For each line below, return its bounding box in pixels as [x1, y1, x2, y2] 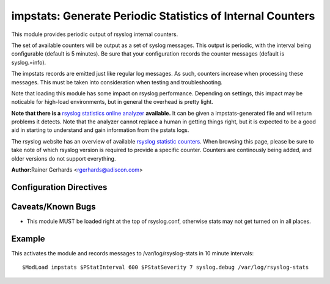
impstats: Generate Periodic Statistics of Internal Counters [11, 9, 315, 23]
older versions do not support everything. [11, 155, 116, 162]
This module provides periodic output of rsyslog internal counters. [11, 31, 178, 38]
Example [11, 233, 45, 244]
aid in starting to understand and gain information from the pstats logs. [11, 126, 189, 134]
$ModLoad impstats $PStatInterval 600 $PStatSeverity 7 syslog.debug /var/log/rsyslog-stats [22, 264, 309, 271]
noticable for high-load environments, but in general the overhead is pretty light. [11, 98, 213, 106]
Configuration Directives [11, 182, 108, 192]
